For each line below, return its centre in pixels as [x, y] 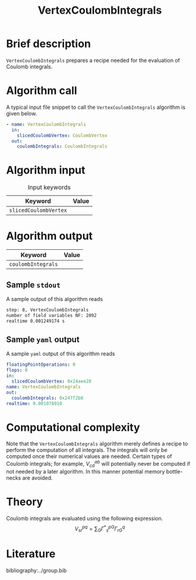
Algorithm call [42, 91]
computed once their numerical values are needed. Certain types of [89, 456]
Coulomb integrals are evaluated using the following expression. [85, 518]
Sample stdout [33, 285]
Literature [31, 554]
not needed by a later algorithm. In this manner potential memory [86, 471]
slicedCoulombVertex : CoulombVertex [62, 135]
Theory [25, 502]
